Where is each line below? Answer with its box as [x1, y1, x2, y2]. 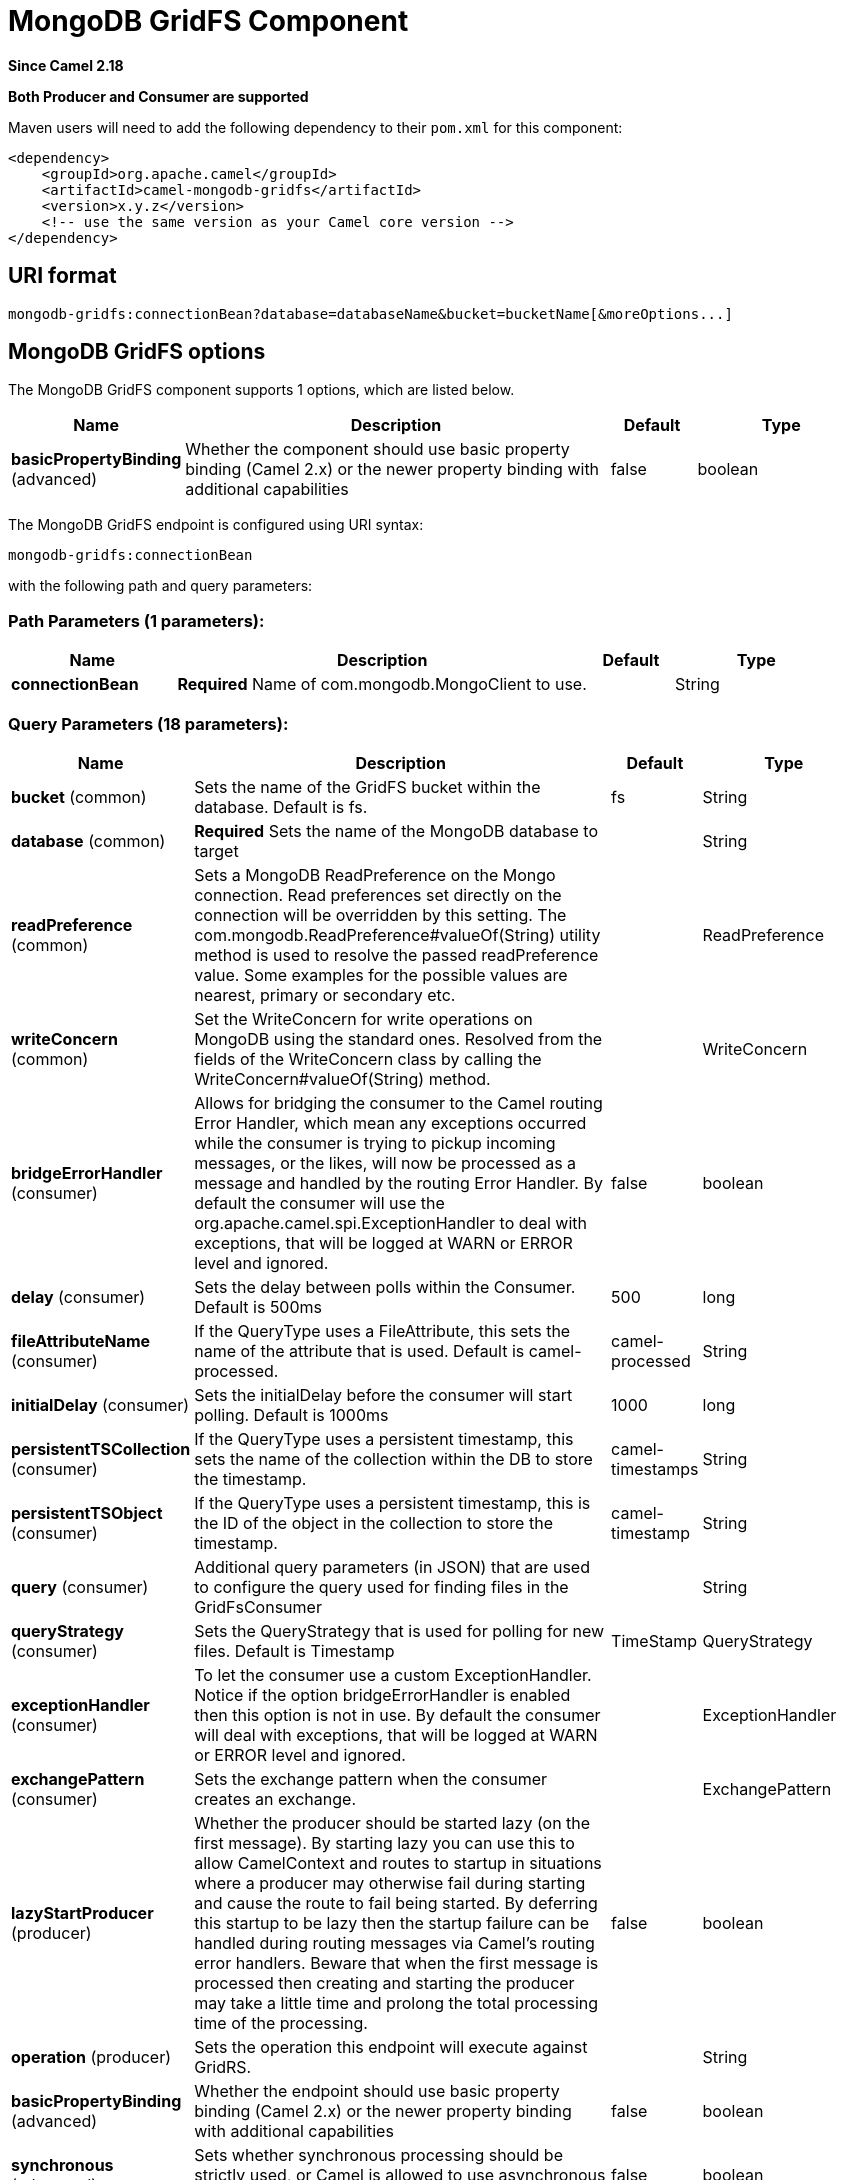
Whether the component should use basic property [185, 439, 570, 460]
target [194, 840, 239, 861]
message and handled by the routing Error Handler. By [194, 1172, 603, 1193]
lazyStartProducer [11, 1902, 154, 1923]
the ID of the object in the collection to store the [194, 1512, 553, 1533]
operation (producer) [11, 2046, 172, 2067]
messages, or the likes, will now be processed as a [194, 1152, 577, 1173]
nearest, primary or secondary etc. [194, 984, 456, 1005]
